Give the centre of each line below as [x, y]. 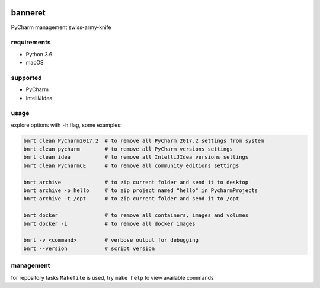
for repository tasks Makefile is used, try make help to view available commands [112, 277]
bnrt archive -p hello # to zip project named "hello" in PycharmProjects [140, 191]
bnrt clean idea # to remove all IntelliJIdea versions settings [136, 157]
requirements [31, 43]
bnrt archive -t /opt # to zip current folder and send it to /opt [131, 199]
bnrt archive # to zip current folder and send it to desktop [136, 182]
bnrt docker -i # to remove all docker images [109, 223]
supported [26, 78]
